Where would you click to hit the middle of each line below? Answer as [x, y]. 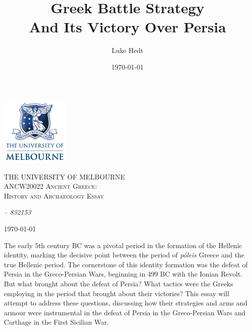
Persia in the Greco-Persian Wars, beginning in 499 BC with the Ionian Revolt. [123, 274]
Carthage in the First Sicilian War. [56, 322]
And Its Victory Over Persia [127, 27]
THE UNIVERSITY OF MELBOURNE [64, 176]
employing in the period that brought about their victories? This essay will [117, 293]
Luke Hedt [127, 50]
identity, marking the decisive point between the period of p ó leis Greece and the [124, 255]
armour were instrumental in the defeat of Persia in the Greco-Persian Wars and [125, 312]
